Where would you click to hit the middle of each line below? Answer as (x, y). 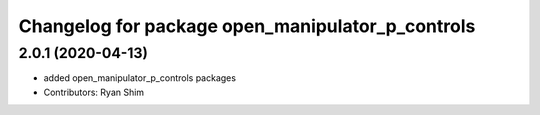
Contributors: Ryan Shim (94, 92)
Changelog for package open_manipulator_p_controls (247, 26)
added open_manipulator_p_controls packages (140, 78)
